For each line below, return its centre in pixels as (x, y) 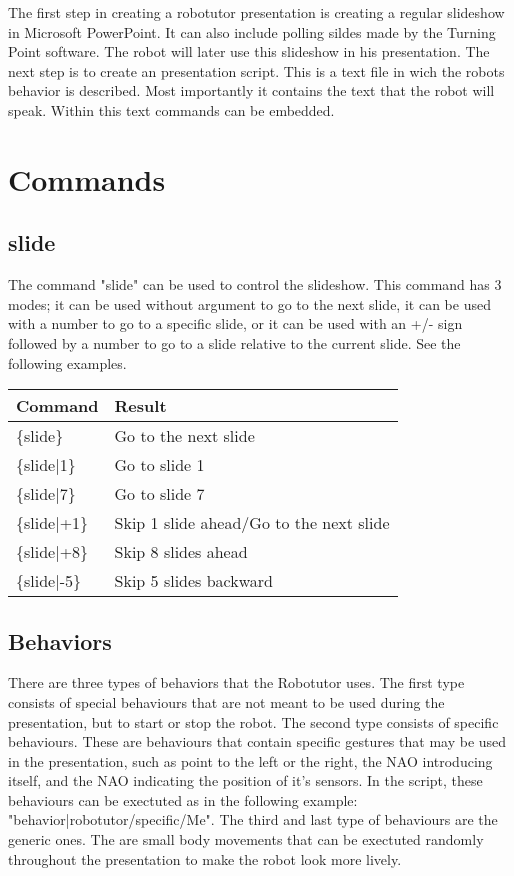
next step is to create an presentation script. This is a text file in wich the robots (256, 70)
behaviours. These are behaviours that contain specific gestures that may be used (257, 741)
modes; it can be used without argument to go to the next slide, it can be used (249, 303)
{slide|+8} (52, 552)
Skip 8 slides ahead (181, 552)
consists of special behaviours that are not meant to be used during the (226, 701)
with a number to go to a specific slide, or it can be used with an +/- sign (235, 323)
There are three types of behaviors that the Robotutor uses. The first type (236, 682)
